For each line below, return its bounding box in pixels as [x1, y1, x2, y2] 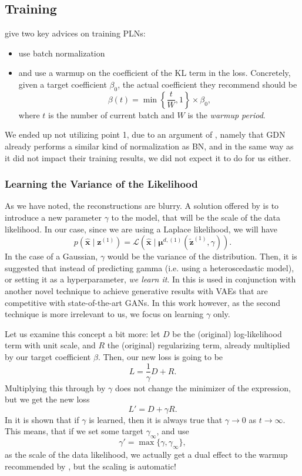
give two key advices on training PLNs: [5, 27, 146, 39]
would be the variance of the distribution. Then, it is [107, 250, 297, 262]
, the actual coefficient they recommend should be [118, 78, 297, 90]
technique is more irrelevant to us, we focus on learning [5, 308, 204, 320]
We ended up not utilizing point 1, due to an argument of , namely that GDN [5, 128, 286, 141]
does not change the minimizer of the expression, [115, 381, 291, 394]
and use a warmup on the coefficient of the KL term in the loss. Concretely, [18, 66, 291, 79]
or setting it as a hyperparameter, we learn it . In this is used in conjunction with [5, 273, 296, 285]
